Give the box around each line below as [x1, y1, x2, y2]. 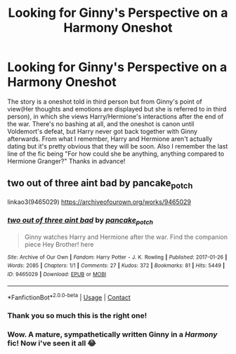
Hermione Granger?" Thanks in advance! [7, 156, 126, 165]
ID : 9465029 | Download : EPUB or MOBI [7, 271, 107, 278]
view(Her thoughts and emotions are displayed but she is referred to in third [7, 104, 227, 113]
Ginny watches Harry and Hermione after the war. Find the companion [24, 233, 228, 241]
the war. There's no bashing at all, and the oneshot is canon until [7, 119, 195, 128]
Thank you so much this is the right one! [7, 311, 147, 320]
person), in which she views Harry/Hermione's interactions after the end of [7, 112, 224, 121]
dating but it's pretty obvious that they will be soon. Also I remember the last [7, 142, 228, 150]
